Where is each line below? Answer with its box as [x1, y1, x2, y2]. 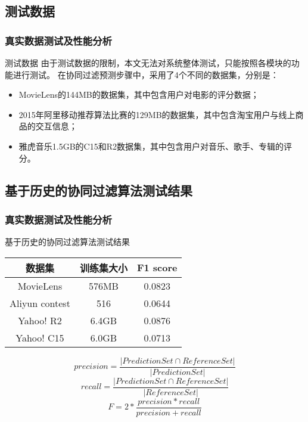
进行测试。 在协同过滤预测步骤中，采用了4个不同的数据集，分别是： [13, 68, 279, 80]
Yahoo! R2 [18, 313, 62, 327]
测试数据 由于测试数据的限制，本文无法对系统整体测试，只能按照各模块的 [5, 57, 291, 69]
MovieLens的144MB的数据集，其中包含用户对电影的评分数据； [18, 88, 259, 101]
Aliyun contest [10, 296, 70, 310]
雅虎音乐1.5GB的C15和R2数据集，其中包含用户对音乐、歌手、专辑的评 [18, 139, 293, 152]
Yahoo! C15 [15, 330, 64, 345]
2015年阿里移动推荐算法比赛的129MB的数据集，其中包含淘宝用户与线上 [18, 108, 295, 120]
